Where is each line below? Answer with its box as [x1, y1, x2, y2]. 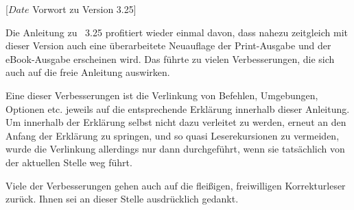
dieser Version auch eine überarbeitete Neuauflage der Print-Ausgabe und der [5, 38, 331, 53]
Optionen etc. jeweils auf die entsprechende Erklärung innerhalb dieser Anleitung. [5, 101, 350, 116]
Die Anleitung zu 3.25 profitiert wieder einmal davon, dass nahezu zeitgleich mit [5, 25, 349, 39]
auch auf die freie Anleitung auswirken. [5, 65, 170, 79]
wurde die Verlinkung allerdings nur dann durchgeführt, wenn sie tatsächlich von [5, 142, 345, 156]
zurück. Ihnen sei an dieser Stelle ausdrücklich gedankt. [5, 192, 239, 206]
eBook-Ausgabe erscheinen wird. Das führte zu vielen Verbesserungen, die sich [5, 51, 335, 66]
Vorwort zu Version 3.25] [32, 2, 137, 16]
